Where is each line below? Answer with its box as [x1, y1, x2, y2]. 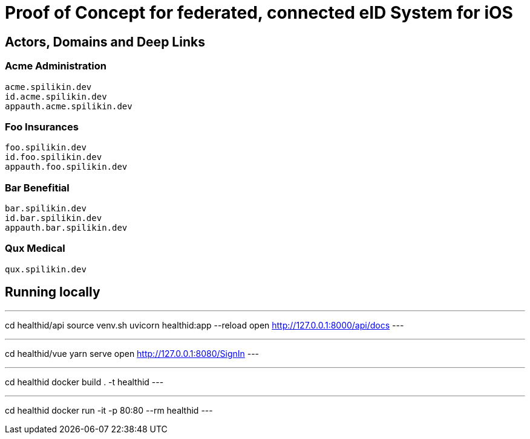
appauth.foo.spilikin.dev [5, 162, 128, 172]
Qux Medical [5, 242, 65, 255]
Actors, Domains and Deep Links [5, 34, 205, 50]
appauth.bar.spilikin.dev [5, 223, 128, 233]
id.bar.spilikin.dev [5, 213, 102, 223]
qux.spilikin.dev [5, 264, 87, 274]
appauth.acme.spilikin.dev [5, 101, 132, 111]
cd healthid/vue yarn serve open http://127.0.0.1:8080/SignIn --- [5, 348, 260, 359]
